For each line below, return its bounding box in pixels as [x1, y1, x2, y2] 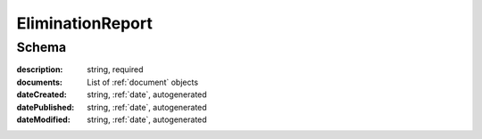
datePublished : [16, 102, 75, 112]
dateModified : [16, 114, 71, 125]
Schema [16, 39, 67, 55]
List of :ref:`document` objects [87, 77, 199, 87]
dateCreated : [16, 89, 67, 100]
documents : [16, 77, 62, 87]
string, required [87, 64, 144, 75]
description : [16, 64, 63, 75]
